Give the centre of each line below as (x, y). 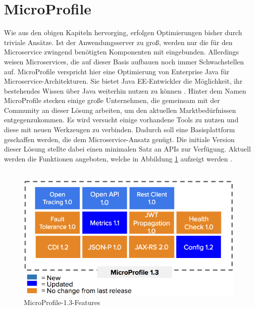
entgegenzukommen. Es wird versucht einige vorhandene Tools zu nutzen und (121, 120)
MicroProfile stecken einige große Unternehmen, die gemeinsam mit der (112, 100)
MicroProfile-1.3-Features (62, 302)
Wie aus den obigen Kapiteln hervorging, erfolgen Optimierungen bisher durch (123, 32)
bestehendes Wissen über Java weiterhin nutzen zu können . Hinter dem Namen (125, 90)
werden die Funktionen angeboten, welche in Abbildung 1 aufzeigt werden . (118, 158)
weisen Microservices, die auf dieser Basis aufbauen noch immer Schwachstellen (124, 61)
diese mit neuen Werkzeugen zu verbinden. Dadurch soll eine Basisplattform (120, 129)
